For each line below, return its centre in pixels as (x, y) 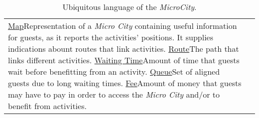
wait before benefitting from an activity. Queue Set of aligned (114, 71)
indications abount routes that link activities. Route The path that (124, 49)
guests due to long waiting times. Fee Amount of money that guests (125, 83)
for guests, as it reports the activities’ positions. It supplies (111, 37)
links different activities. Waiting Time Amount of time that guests (124, 60)
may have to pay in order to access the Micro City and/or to (114, 94)
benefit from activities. (47, 106)
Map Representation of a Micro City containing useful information (123, 26)
